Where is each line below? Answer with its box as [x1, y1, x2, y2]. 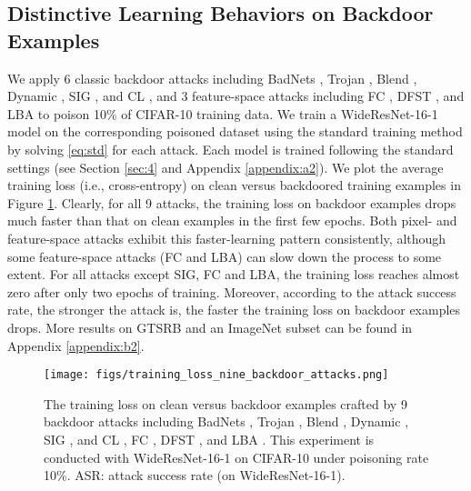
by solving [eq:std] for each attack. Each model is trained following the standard [7, 139, 454, 158]
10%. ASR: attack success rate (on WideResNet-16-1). [44, 466, 346, 485]
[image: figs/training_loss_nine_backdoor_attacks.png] [44, 368, 389, 382]
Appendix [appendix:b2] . [7, 336, 145, 355]
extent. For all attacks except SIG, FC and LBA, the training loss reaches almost [7, 265, 460, 284]
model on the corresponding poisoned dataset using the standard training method [7, 122, 463, 141]
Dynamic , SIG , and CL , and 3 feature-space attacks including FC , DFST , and [7, 86, 465, 105]
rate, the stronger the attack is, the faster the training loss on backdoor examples [7, 300, 461, 319]
